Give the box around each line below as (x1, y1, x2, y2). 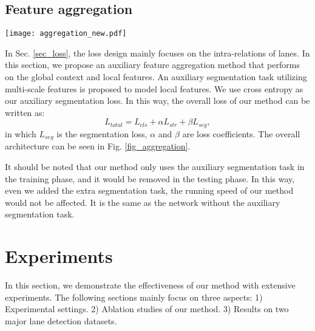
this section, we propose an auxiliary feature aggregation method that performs (5, 58, 300, 71)
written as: (5, 106, 45, 118)
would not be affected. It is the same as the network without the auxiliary (5, 196, 280, 208)
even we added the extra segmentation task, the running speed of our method (5, 184, 294, 197)
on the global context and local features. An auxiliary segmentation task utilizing (5, 70, 307, 83)
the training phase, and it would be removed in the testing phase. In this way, (5, 172, 295, 185)
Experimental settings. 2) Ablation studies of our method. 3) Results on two (5, 302, 289, 315)
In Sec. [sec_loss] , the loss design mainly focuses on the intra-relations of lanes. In (5, 46, 310, 59)
